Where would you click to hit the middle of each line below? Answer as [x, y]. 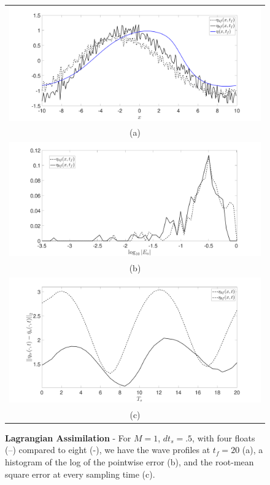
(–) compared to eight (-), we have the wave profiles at [108, 450]
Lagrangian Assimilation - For [68, 437]
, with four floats [224, 437]
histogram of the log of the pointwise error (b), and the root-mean [129, 462]
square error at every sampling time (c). [80, 474]
